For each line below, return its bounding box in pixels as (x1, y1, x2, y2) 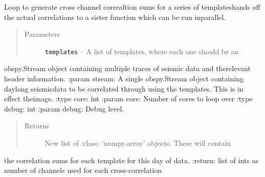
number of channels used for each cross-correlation (4, 165, 162, 175)
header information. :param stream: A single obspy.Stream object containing (4, 73, 244, 84)
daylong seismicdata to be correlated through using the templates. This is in (4, 83, 244, 94)
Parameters (24, 29, 60, 39)
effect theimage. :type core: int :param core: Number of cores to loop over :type (4, 93, 253, 104)
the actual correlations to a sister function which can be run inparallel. (4, 11, 226, 22)
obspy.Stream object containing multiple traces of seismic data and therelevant (4, 63, 251, 74)
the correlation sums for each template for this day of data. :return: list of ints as (4, 154, 258, 165)
